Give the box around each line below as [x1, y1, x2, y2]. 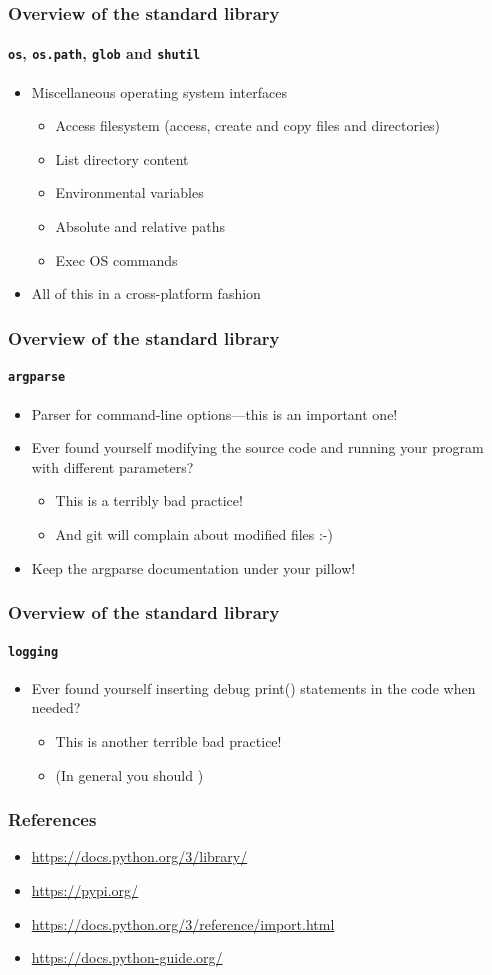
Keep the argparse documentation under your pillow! [31, 557, 356, 578]
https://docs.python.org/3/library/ [31, 846, 248, 867]
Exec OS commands [55, 249, 178, 270]
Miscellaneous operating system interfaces [31, 81, 287, 102]
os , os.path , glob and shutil [8, 43, 201, 64]
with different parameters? [31, 456, 194, 477]
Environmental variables [55, 182, 204, 203]
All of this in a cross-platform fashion [31, 283, 261, 304]
